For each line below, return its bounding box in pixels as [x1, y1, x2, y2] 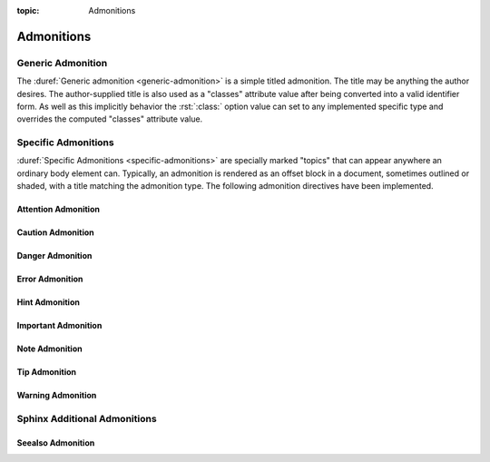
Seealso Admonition [16, 437, 95, 448]
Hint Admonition [16, 297, 81, 308]
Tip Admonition [16, 367, 77, 378]
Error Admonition [16, 273, 83, 285]
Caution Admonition [16, 227, 94, 238]
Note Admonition [16, 343, 83, 354]
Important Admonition [16, 320, 103, 331]
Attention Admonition [16, 204, 100, 215]
